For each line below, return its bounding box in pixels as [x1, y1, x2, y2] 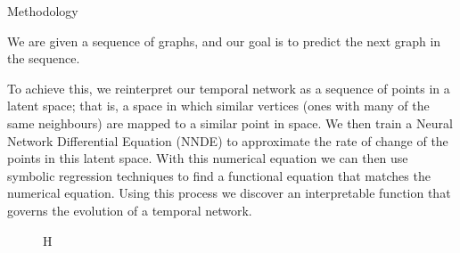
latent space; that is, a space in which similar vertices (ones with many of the [7, 96, 430, 115]
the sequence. [7, 49, 80, 68]
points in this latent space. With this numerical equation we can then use [7, 149, 408, 167]
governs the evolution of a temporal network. [7, 200, 252, 219]
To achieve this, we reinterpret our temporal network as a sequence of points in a [7, 78, 450, 97]
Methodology [7, 2, 78, 20]
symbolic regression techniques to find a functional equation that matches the [7, 166, 431, 184]
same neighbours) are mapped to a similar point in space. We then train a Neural [7, 113, 453, 132]
